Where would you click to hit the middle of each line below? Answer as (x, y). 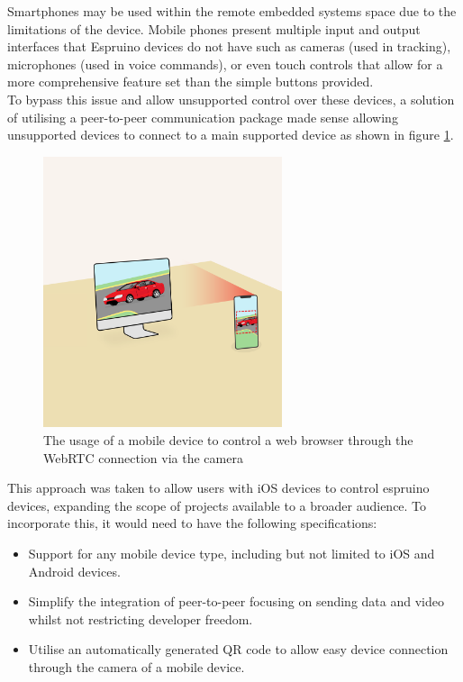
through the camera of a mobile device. (136, 666)
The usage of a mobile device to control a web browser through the (228, 440)
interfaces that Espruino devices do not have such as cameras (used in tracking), (229, 46)
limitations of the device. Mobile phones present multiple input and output (214, 28)
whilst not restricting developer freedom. (141, 618)
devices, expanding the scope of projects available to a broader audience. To (217, 505)
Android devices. (74, 571)
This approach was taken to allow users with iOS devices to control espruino (218, 488)
